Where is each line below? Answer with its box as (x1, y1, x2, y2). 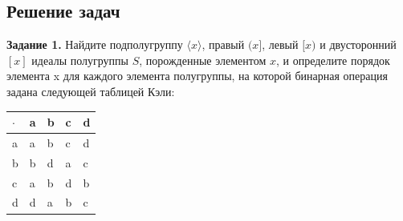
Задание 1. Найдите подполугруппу (6, 36, 183, 53)
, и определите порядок (275, 51, 390, 68)
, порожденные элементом (139, 51, 267, 68)
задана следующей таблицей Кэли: (6, 82, 175, 99)
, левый (262, 36, 299, 53)
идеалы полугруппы (31, 51, 128, 68)
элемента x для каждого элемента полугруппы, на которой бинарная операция (6, 67, 388, 84)
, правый (201, 36, 245, 53)
